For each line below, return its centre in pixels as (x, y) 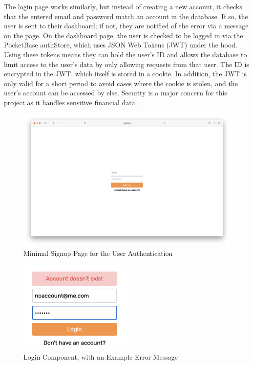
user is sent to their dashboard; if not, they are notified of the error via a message (126, 26)
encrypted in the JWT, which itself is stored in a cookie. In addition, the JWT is (125, 74)
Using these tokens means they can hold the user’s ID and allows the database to (126, 54)
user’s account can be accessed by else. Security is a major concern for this (116, 93)
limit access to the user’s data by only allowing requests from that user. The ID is (126, 64)
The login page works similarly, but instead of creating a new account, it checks (123, 6)
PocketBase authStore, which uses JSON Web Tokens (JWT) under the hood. (121, 45)
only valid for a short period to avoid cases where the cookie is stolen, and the (121, 83)
